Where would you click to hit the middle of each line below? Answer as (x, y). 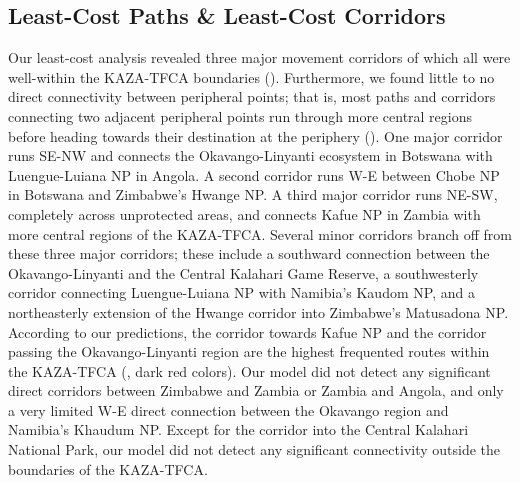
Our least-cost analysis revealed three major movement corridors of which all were (259, 57)
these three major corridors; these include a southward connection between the (249, 253)
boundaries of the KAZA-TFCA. (108, 468)
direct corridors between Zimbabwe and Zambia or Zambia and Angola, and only (256, 390)
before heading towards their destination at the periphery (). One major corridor (255, 135)
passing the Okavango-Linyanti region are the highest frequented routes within (249, 351)
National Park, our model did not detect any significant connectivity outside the (254, 449)
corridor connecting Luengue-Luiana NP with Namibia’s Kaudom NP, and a (241, 292)
